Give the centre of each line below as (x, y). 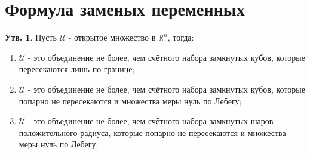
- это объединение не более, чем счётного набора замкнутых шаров (151, 121)
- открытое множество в (112, 37)
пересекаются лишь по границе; (77, 69)
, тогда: (181, 37)
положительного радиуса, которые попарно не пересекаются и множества (152, 132)
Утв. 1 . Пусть (31, 37)
